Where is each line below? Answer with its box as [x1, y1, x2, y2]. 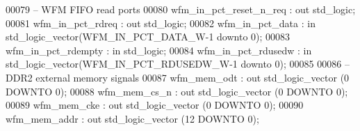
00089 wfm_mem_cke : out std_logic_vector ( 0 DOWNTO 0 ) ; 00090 [6, 98, 304, 112]
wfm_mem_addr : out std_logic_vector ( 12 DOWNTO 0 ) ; [6, 111, 259, 125]
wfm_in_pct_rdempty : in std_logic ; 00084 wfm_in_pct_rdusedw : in [6, 43, 312, 57]
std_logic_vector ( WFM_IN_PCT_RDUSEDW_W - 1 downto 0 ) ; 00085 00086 [6, 56, 342, 71]
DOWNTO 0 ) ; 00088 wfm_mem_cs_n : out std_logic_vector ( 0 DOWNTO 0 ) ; [6, 84, 348, 98]
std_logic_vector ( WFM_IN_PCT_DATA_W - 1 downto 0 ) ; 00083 [6, 29, 291, 44]
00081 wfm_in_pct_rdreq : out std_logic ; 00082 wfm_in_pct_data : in [6, 15, 316, 30]
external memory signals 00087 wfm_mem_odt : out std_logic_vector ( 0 [35, 70, 350, 84]
